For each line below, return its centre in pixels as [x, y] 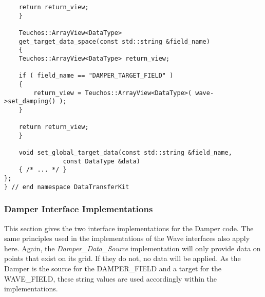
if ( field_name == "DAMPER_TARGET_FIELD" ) [96, 76]
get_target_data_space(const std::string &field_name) [114, 41]
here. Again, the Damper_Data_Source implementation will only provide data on [132, 248]
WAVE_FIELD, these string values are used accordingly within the [111, 278]
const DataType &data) [101, 161]
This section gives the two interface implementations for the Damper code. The [129, 228]
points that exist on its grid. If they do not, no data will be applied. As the [122, 258]
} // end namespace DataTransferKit [67, 187]
